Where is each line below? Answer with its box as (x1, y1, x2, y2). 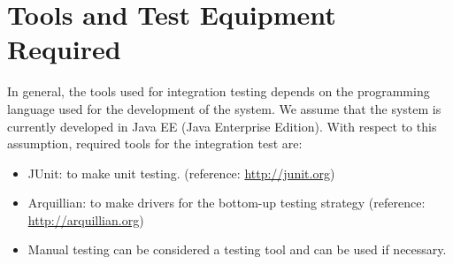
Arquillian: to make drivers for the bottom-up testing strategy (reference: (27, 193, 426, 212)
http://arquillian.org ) (27, 210, 144, 229)
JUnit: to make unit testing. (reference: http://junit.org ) (27, 163, 335, 182)
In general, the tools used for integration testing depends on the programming (7, 82, 430, 101)
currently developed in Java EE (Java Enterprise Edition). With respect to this (7, 117, 437, 135)
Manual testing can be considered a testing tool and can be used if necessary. (27, 240, 447, 259)
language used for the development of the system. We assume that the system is (7, 99, 441, 117)
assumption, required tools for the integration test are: (7, 134, 303, 153)
